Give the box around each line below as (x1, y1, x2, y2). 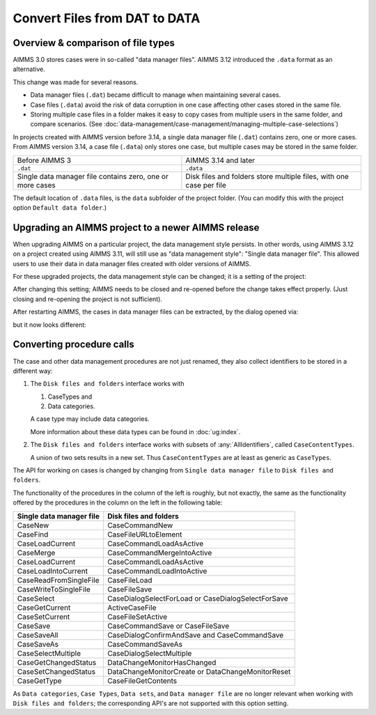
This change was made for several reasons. (13, 77, 139, 86)
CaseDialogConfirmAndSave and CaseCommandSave (107, 630, 284, 640)
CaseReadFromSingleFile (17, 575, 100, 585)
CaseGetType (17, 676, 62, 686)
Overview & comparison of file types (13, 37, 175, 49)
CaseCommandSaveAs (107, 639, 182, 649)
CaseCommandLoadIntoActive (107, 566, 207, 576)
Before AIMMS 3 (17, 155, 72, 165)
